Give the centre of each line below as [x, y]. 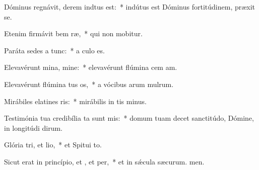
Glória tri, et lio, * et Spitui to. [53, 145]
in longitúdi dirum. [33, 127]
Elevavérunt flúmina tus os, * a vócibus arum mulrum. [89, 84]
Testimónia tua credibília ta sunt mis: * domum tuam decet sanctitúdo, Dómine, [129, 118]
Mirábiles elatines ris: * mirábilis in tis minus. [75, 101]
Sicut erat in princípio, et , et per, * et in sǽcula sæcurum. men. [104, 161]
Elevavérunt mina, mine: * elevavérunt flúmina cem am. [91, 67]
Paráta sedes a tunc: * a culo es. [54, 50]
